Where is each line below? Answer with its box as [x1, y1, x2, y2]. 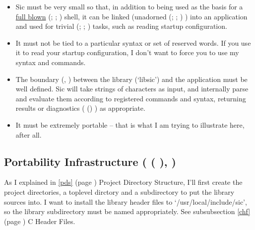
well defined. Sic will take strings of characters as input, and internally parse [15, 83, 249, 94]
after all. [15, 129, 42, 140]
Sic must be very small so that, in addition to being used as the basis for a [15, 1, 243, 11]
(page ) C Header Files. [4, 216, 75, 226]
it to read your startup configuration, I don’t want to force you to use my [15, 47, 239, 58]
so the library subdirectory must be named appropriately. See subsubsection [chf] [4, 206, 251, 217]
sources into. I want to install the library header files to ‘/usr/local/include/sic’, [4, 196, 247, 207]
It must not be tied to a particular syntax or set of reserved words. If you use [15, 37, 251, 48]
